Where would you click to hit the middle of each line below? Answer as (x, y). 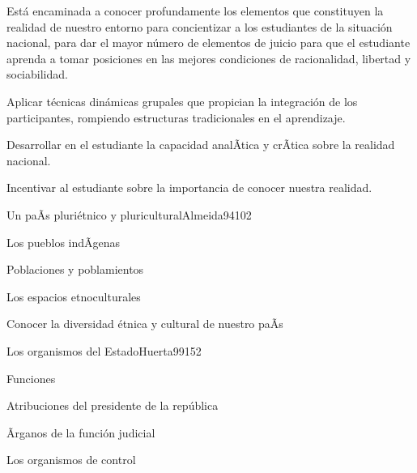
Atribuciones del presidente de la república (113, 405)
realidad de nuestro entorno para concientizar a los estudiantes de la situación (200, 26)
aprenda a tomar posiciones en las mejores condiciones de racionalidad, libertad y (209, 58)
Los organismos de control (71, 460)
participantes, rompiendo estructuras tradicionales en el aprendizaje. (176, 117)
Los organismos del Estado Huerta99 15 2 (104, 350)
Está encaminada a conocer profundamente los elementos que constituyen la (195, 11)
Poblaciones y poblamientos (75, 269)
